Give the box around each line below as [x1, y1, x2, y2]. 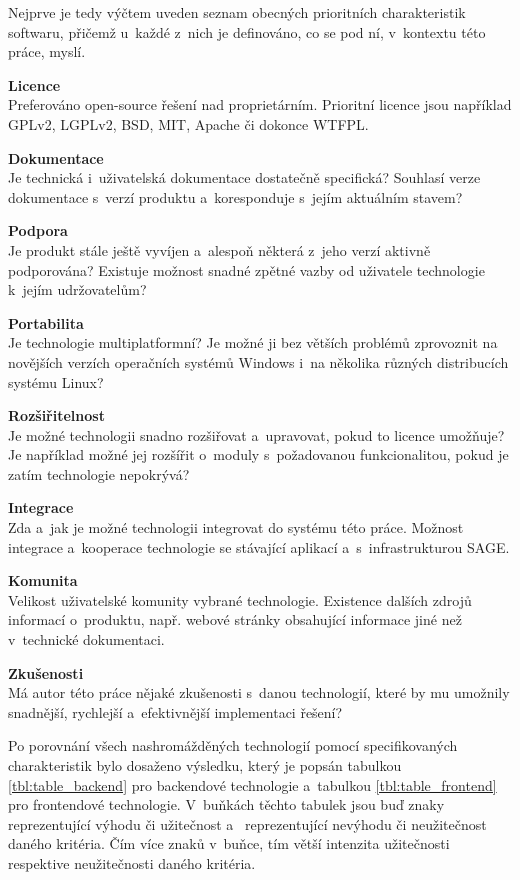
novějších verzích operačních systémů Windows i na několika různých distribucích [8, 351, 509, 372]
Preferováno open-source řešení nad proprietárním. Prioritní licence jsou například [8, 94, 512, 115]
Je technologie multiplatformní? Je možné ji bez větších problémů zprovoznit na [8, 332, 498, 353]
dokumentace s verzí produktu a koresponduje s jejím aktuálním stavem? [8, 186, 463, 207]
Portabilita [8, 312, 84, 333]
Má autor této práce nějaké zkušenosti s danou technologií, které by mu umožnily [8, 682, 510, 703]
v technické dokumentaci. [8, 629, 165, 650]
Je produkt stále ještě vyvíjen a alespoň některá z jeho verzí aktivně [8, 239, 431, 260]
